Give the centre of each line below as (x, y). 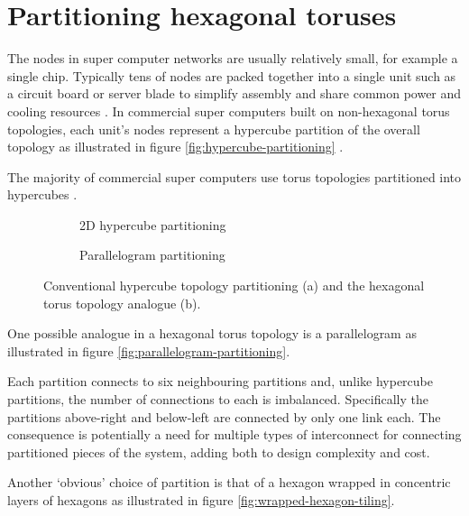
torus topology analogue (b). (122, 303)
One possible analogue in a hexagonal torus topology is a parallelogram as (212, 333)
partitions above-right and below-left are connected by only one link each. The (224, 416)
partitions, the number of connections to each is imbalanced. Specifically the (218, 399)
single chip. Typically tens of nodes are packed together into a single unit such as (232, 75)
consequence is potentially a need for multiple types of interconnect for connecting (234, 434)
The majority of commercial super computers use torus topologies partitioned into (234, 176)
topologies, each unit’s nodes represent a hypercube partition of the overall (214, 129)
